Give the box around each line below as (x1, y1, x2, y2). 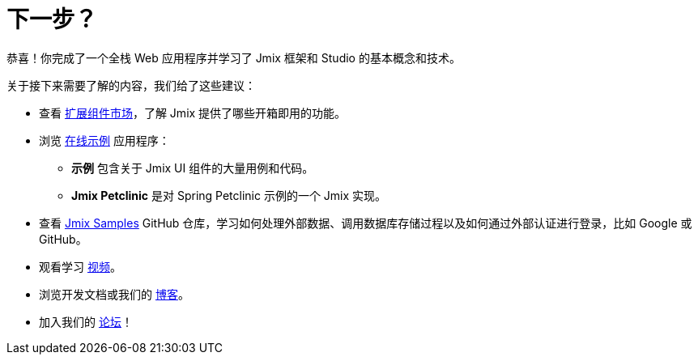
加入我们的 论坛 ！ (39, 314, 133, 329)
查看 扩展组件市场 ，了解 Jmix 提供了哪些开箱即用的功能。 (39, 105, 347, 120)
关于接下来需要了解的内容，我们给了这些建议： (6, 78, 256, 92)
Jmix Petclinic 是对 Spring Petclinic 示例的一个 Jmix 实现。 (71, 188, 387, 202)
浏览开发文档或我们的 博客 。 (39, 287, 189, 301)
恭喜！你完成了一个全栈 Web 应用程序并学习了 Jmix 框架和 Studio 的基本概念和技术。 (6, 50, 461, 65)
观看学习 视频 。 (39, 259, 121, 274)
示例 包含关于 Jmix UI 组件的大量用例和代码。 (71, 160, 314, 175)
